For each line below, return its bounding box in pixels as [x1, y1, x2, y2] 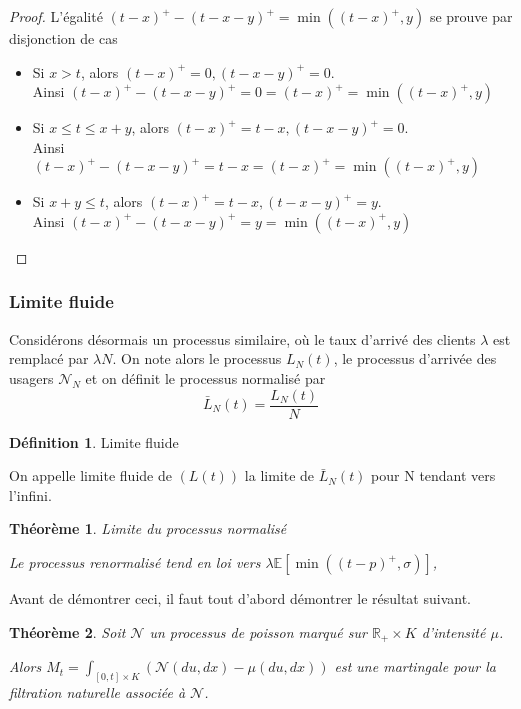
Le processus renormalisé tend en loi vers [9, 552, 261, 572]
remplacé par [9, 348, 89, 369]
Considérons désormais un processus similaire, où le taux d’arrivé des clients [9, 328, 476, 349]
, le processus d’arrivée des [333, 348, 497, 369]
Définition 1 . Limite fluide [9, 431, 179, 452]
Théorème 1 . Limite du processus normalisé [9, 518, 287, 539]
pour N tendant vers [371, 465, 496, 486]
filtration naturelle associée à [9, 681, 186, 702]
